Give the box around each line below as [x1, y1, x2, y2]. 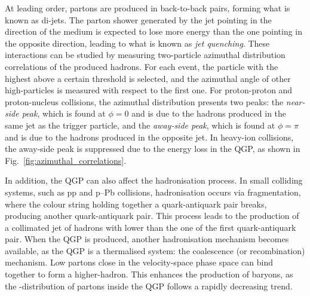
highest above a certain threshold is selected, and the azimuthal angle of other [5, 72, 291, 84]
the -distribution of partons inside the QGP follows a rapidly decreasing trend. [5, 279, 293, 292]
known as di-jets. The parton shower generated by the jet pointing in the [5, 13, 272, 26]
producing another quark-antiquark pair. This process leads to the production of [5, 209, 299, 222]
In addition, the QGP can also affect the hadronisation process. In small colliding [5, 174, 303, 187]
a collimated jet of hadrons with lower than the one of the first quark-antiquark [5, 221, 296, 233]
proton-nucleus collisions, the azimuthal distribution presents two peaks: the [5, 95, 284, 108]
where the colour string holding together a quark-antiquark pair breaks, [5, 197, 267, 210]
